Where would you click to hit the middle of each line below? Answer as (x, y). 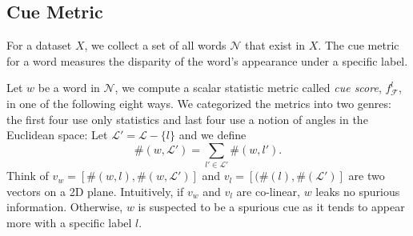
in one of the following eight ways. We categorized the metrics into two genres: (199, 103)
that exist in (275, 45)
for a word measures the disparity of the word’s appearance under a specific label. (207, 60)
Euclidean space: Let (57, 135)
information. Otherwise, (65, 207)
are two (367, 176)
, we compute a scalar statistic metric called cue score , (248, 88)
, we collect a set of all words (155, 45)
